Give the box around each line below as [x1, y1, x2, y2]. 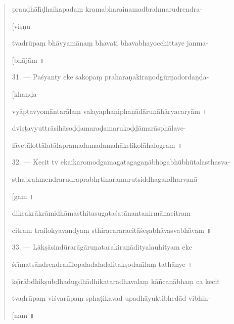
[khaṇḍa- [12, 88, 39, 99]
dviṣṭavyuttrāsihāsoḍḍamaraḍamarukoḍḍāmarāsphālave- [12, 123, 186, 133]
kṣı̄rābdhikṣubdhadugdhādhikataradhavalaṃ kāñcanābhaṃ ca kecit [12, 275, 220, 286]
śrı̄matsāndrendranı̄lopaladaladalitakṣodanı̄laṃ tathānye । [12, 258, 193, 269]
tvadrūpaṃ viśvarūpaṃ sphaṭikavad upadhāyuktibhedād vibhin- [12, 293, 211, 303]
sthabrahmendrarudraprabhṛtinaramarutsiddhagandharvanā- [12, 173, 200, 184]
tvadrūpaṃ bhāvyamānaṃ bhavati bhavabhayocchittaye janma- [12, 37, 208, 48]
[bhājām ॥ [12, 54, 44, 65]
